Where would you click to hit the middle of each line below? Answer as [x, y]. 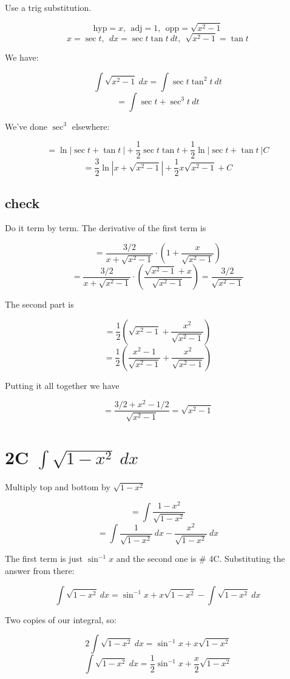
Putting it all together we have [62, 385]
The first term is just [44, 559]
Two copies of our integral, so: [61, 619]
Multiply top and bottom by [58, 486]
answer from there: [40, 570]
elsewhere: [91, 126]
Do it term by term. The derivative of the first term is [106, 228]
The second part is [39, 304]
